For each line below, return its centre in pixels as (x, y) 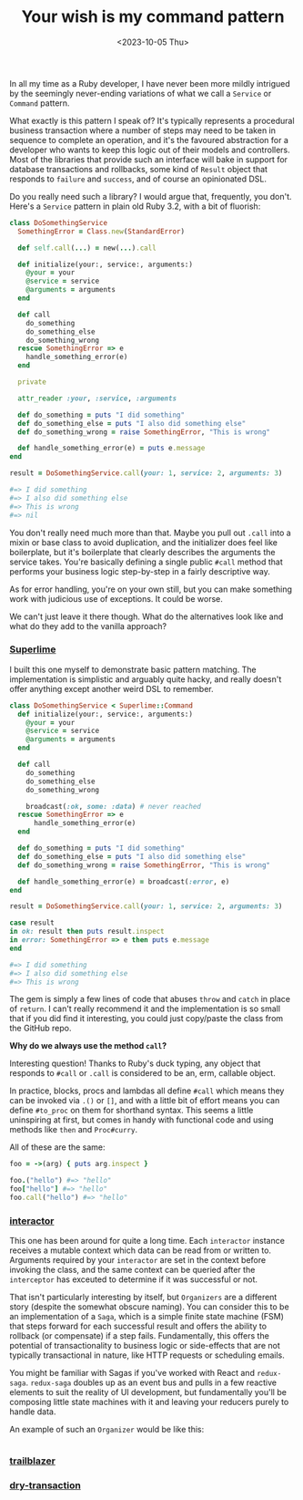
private (32, 382)
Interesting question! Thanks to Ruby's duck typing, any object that (135, 1063)
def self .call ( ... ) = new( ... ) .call (87, 248)
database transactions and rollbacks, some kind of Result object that (139, 169)
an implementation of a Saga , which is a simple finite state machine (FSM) (147, 1317)
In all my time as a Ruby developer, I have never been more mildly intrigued (150, 83)
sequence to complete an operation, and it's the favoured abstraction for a (149, 140)
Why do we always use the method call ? (88, 1046)
